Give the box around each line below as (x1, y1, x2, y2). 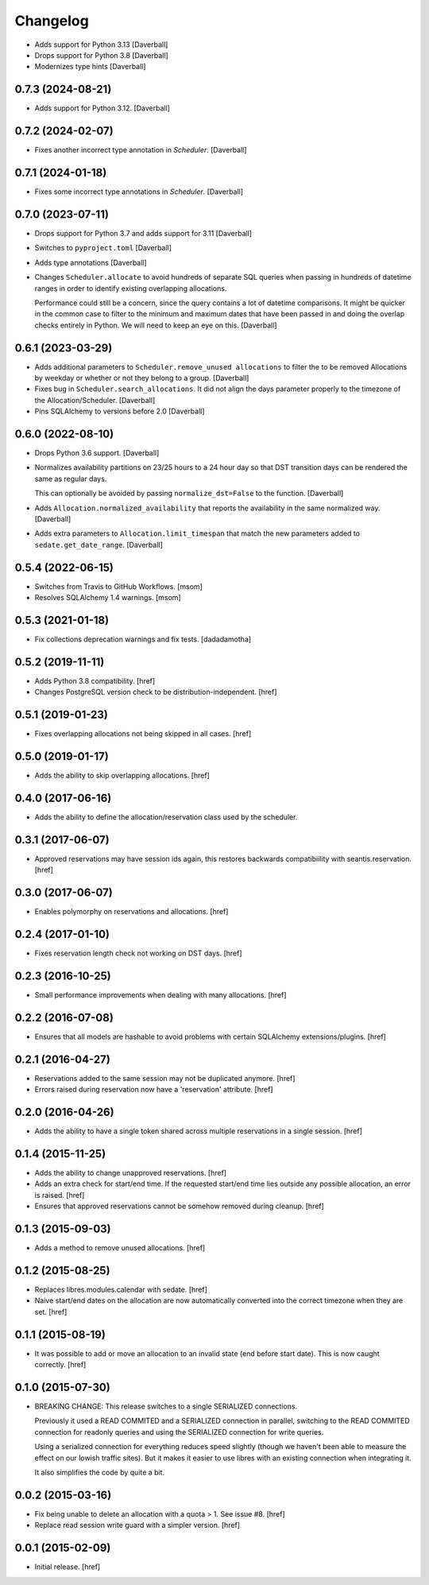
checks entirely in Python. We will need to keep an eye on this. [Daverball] (34, 320, 277, 330)
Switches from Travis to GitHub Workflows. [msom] (34, 581, 203, 591)
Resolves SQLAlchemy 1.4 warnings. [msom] (34, 593, 182, 603)
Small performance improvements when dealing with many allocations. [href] (34, 990, 287, 1000)
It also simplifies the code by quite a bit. (34, 1467, 165, 1477)
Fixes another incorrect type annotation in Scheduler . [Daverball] (34, 145, 247, 155)
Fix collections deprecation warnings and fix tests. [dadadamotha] (34, 634, 252, 644)
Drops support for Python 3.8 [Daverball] (34, 50, 168, 60)
